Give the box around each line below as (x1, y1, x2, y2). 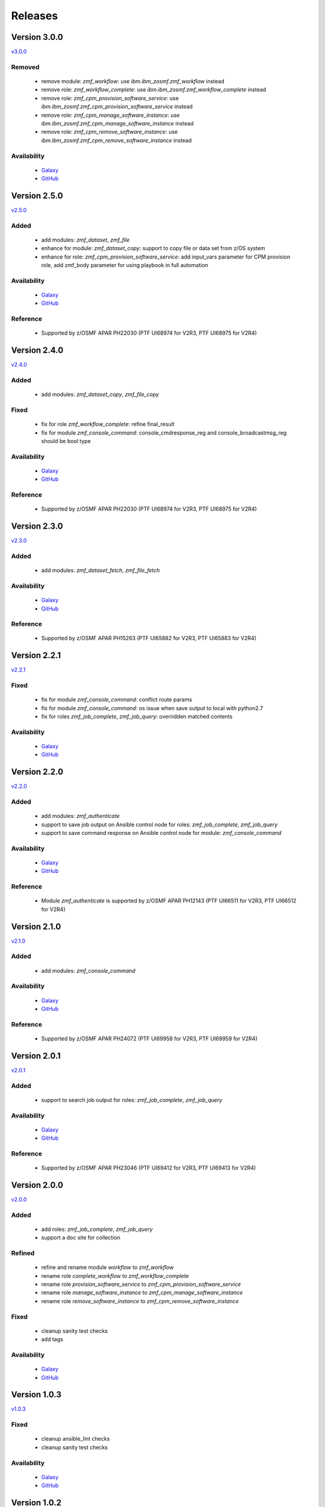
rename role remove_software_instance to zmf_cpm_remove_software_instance (41, 1297, 239, 1304)
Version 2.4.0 (11, 345, 64, 356)
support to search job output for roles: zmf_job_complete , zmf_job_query (41, 1096, 223, 1103)
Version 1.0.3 (11, 1389, 61, 1400)
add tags (41, 1336, 63, 1343)
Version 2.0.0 (11, 1180, 63, 1190)
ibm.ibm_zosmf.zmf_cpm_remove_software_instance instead (41, 136, 192, 144)
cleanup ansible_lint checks (41, 1435, 110, 1443)
